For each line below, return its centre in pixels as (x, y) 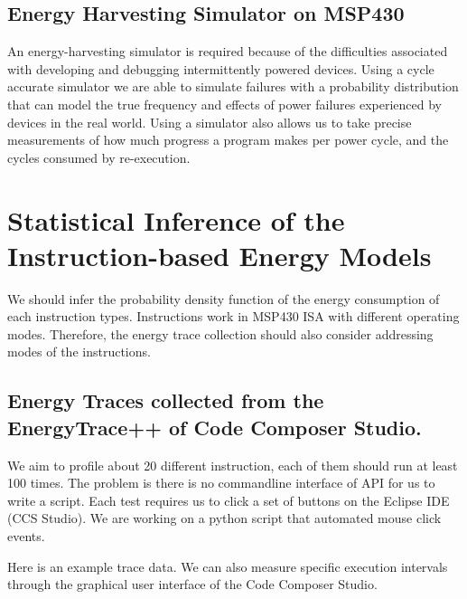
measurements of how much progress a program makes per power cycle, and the (228, 140)
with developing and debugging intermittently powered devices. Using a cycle (221, 68)
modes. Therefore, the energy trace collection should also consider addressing (220, 333)
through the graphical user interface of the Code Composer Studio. (192, 584)
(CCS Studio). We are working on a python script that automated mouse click (224, 518)
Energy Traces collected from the (166, 400)
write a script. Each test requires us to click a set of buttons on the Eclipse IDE (229, 500)
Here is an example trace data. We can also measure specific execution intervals (228, 566)
